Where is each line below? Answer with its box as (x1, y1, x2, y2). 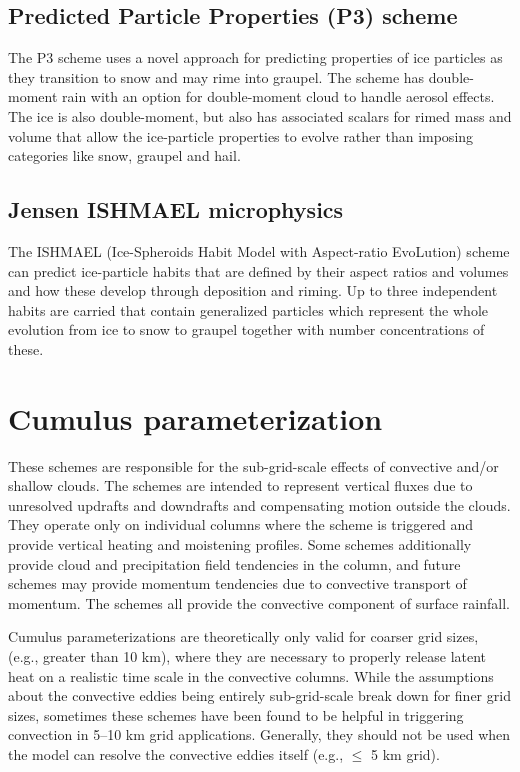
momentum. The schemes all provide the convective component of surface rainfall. (8, 592, 510, 613)
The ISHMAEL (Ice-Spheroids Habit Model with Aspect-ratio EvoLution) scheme (8, 240, 510, 261)
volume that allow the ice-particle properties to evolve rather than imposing (8, 125, 474, 146)
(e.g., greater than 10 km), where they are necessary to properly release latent (8, 646, 487, 666)
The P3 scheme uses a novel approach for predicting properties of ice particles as (8, 47, 503, 68)
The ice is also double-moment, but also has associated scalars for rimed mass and (8, 105, 512, 126)
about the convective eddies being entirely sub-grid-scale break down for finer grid (8, 685, 511, 706)
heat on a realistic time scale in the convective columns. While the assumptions (8, 665, 494, 686)
